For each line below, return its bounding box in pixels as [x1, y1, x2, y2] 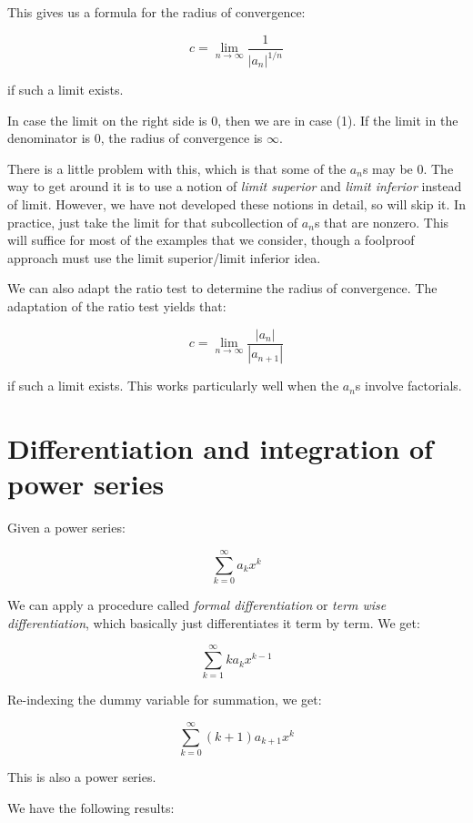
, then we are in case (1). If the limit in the [217, 110, 458, 129]
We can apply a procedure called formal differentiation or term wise [7, 595, 387, 615]
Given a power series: [7, 518, 126, 537]
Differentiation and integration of [7, 430, 433, 467]
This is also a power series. [7, 767, 156, 787]
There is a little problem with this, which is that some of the [7, 158, 347, 178]
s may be [362, 158, 413, 178]
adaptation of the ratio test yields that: [7, 296, 226, 315]
